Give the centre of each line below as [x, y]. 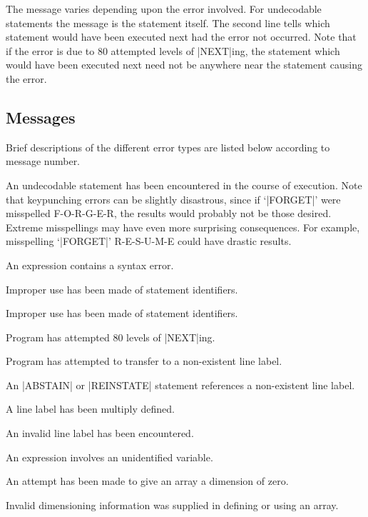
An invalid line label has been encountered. [100, 433]
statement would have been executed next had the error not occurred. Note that [181, 37]
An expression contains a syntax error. [90, 265]
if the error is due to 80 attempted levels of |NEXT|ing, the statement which [173, 50]
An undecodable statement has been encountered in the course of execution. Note [184, 185]
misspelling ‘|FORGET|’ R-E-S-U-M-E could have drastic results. [149, 241]
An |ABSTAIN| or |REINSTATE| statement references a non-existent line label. [180, 385]
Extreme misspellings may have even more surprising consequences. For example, [183, 227]
